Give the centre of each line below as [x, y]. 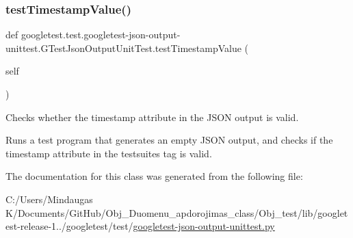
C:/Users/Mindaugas [49, 199]
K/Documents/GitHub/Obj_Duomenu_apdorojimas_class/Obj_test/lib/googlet [177, 212]
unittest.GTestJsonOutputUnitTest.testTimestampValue [123, 48]
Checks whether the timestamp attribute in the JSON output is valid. [152, 117]
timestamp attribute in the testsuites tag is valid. [109, 153]
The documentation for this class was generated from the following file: [154, 176]
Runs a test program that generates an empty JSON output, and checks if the [169, 140]
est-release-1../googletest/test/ [69, 226]
